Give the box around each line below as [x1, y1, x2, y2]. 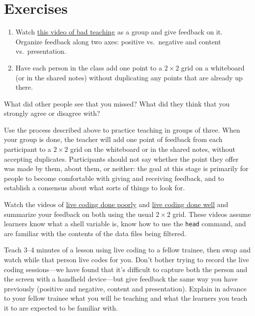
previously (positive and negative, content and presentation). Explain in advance [4, 283, 247, 293]
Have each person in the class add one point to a [15, 62, 162, 72]
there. [15, 82, 33, 92]
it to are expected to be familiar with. [4, 303, 118, 313]
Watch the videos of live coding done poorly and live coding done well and [4, 199, 228, 210]
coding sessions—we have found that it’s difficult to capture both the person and [4, 264, 248, 274]
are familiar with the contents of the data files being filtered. [4, 228, 186, 238]
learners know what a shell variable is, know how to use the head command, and [4, 218, 246, 229]
